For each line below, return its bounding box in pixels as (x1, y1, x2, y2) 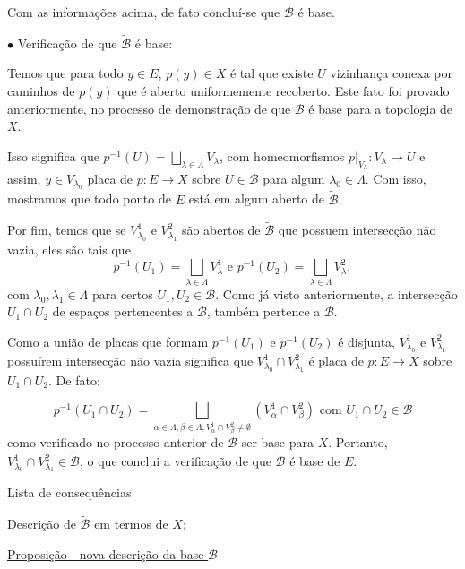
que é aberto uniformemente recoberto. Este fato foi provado (117, 82, 450, 99)
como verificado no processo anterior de (7, 433, 224, 452)
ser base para (241, 433, 314, 452)
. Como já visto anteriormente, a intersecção (215, 284, 458, 303)
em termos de (94, 514, 168, 533)
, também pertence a (206, 302, 321, 321)
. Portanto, (328, 433, 388, 452)
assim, (7, 168, 41, 187)
